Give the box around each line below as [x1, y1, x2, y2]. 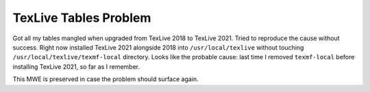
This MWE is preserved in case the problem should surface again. [12, 75, 199, 83]
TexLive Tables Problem [12, 10, 151, 25]
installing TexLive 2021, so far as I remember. [12, 62, 140, 71]
